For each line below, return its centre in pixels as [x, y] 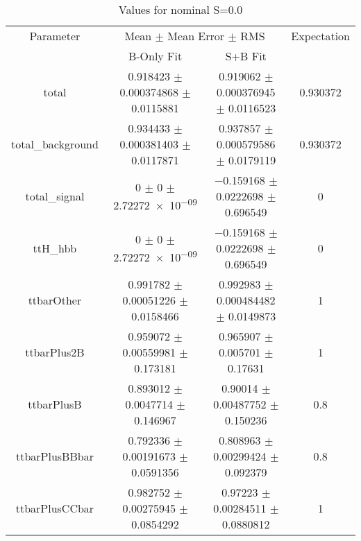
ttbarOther [55, 300]
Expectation [320, 36]
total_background [55, 144]
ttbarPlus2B [55, 352]
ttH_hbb [55, 248]
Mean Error [196, 36]
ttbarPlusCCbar [55, 508]
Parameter [55, 36]
